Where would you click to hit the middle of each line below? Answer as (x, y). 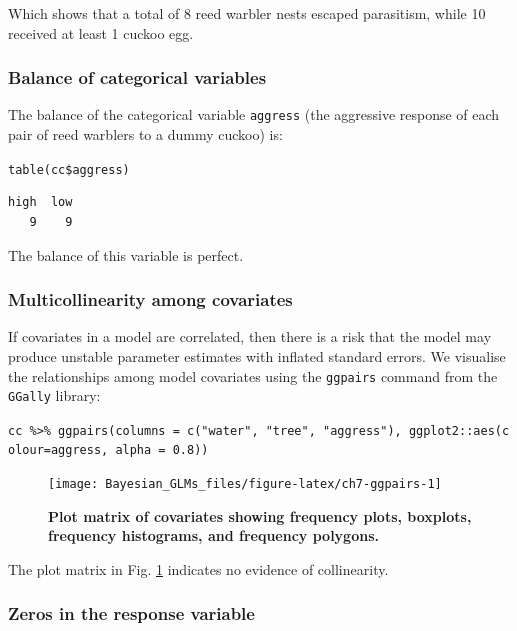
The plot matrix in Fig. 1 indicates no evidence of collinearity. (198, 568)
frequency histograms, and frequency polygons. (213, 535)
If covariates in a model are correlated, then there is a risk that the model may (250, 336)
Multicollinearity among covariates (150, 299)
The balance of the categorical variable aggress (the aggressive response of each (254, 114)
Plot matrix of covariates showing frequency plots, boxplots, (260, 515)
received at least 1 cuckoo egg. (101, 32)
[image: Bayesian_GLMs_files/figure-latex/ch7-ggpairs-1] (245, 484)
